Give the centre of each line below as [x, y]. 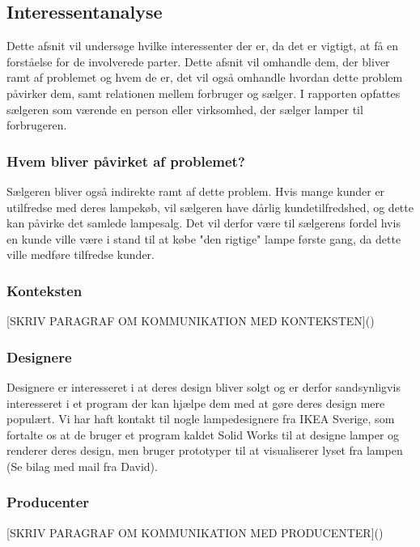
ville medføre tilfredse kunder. [81, 254]
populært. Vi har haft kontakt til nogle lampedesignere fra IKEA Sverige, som [201, 419]
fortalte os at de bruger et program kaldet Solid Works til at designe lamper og [203, 434]
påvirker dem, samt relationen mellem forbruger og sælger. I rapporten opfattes [204, 93]
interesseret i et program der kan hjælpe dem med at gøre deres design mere [196, 403]
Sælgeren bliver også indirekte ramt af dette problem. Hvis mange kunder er [196, 191]
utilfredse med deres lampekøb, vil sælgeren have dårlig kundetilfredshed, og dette [210, 207]
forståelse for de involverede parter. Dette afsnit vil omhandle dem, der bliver [198, 61]
